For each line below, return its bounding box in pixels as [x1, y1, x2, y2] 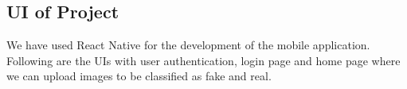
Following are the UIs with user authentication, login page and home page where [6, 52, 401, 68]
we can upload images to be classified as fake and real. [6, 68, 272, 84]
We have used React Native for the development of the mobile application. [6, 37, 370, 53]
